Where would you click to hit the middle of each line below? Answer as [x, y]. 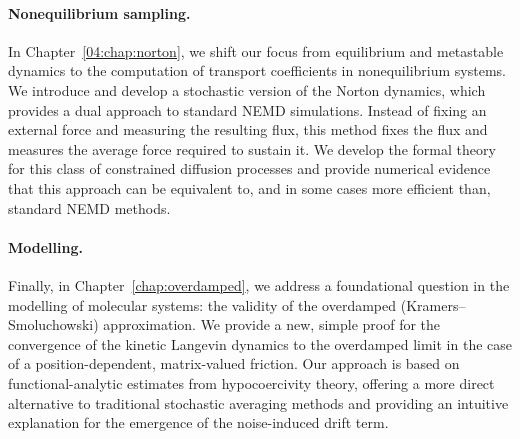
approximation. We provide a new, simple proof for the [272, 324]
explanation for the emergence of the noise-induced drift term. [198, 422]
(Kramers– [433, 304]
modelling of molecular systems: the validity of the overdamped [202, 304]
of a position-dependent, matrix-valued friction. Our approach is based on [234, 363]
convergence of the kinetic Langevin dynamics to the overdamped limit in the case [260, 343]
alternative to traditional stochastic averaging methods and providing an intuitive [258, 402]
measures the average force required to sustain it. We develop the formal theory [252, 148]
